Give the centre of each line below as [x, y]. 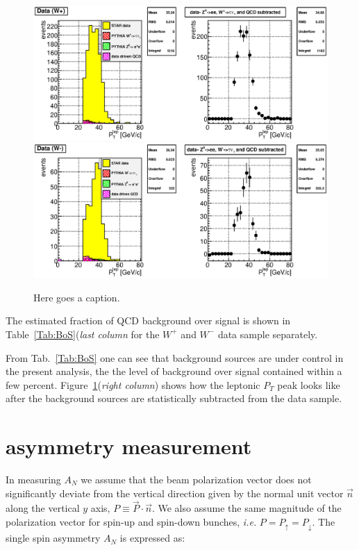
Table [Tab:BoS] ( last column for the [83, 334]
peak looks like [309, 384]
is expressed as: [152, 538]
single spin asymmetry [53, 538]
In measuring [33, 480]
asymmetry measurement [129, 446]
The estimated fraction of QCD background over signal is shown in [148, 320]
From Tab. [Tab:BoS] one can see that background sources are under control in [175, 357]
